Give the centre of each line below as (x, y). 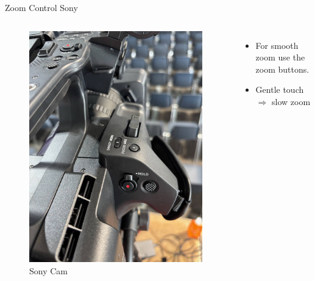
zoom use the (280, 57)
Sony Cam (48, 270)
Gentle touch (280, 89)
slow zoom (291, 101)
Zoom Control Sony (41, 7)
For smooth (277, 45)
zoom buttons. (282, 69)
